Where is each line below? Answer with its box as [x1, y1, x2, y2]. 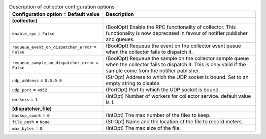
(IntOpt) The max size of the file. [106, 125, 181, 132]
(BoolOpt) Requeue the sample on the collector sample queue [106, 55, 249, 62]
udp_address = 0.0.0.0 [12, 77, 62, 83]
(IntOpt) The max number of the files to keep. [106, 112, 211, 119]
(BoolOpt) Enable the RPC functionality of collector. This [106, 24, 236, 30]
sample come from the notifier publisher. [106, 67, 200, 74]
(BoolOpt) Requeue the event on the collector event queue [106, 42, 241, 49]
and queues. [106, 36, 135, 43]
